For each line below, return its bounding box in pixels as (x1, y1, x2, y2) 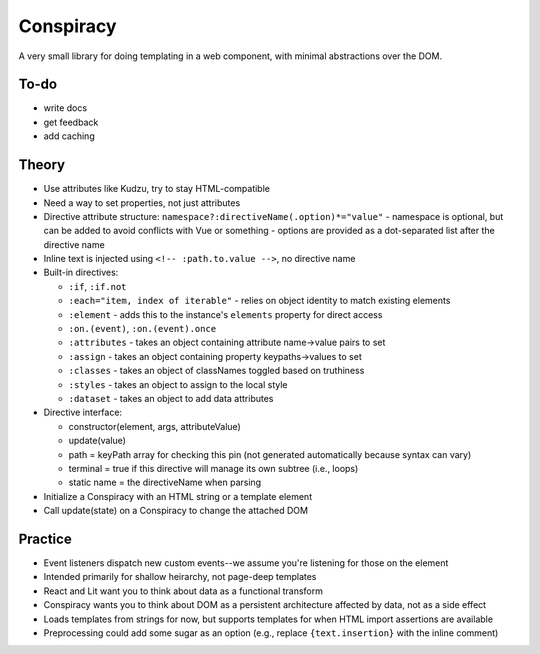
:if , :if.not (68, 280, 127, 292)
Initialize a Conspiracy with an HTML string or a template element (43, 490, 313, 502)
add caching (43, 130, 95, 142)
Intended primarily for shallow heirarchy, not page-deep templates (43, 571, 317, 583)
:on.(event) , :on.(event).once (68, 323, 217, 335)
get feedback (43, 116, 99, 128)
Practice (18, 530, 72, 547)
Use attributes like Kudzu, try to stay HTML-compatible (43, 183, 270, 195)
